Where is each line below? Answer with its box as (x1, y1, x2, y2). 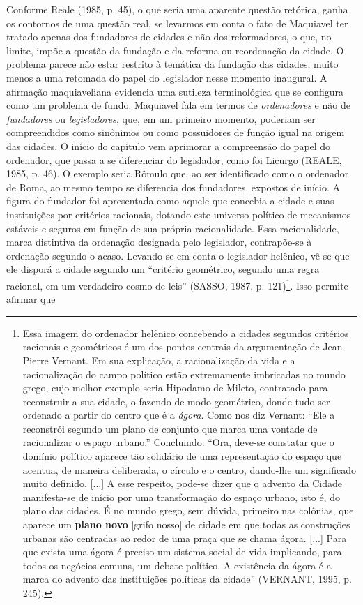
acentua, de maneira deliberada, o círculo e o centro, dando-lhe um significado (22, 462, 356, 477)
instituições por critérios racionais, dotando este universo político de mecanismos (6, 207, 351, 221)
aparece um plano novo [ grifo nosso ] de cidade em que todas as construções (22, 517, 350, 532)
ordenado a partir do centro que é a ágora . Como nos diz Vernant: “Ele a (22, 408, 335, 422)
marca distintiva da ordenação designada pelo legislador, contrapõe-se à (6, 234, 312, 249)
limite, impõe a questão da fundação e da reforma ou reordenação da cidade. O (6, 43, 344, 57)
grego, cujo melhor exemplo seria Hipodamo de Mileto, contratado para (22, 380, 328, 395)
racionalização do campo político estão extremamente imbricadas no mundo (22, 366, 346, 381)
